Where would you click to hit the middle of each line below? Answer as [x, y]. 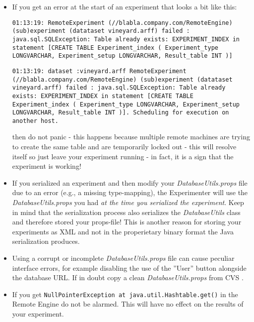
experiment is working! [47, 166]
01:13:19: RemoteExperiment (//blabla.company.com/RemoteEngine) [122, 23]
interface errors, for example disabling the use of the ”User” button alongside [129, 268]
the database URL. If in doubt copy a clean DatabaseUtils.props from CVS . [128, 277]
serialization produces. [46, 241]
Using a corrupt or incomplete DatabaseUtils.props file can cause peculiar [123, 258]
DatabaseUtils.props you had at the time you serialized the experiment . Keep [128, 202]
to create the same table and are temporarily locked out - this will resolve [124, 147]
